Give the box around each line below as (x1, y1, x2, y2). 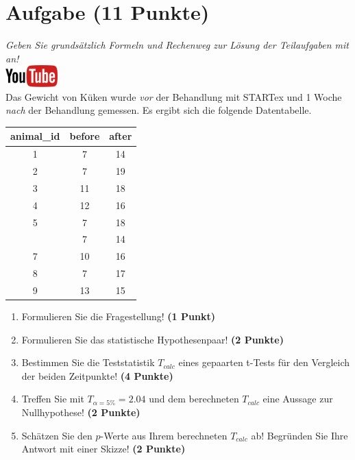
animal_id (10, 129, 60, 143)
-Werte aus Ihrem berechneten (100, 428, 228, 442)
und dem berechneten (149, 391, 239, 406)
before (69, 129, 100, 143)
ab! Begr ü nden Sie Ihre (251, 428, 348, 442)
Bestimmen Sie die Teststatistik (21, 355, 155, 370)
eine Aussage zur (262, 391, 333, 406)
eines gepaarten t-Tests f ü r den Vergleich (178, 355, 350, 370)
